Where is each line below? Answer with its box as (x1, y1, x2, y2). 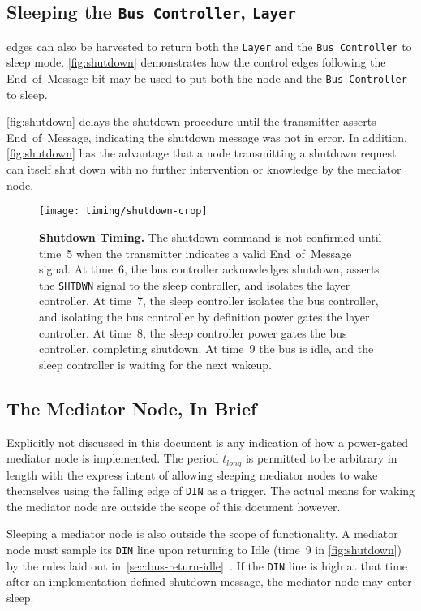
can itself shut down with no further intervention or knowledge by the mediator (6, 161, 402, 178)
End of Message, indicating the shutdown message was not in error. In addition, (6, 128, 407, 145)
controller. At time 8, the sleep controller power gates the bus (39, 324, 347, 341)
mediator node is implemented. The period (6, 450, 219, 467)
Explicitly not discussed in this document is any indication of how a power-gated (6, 433, 408, 450)
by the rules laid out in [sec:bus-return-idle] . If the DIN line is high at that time (6, 557, 408, 574)
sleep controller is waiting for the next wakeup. (39, 355, 272, 372)
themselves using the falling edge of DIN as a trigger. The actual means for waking (6, 482, 415, 499)
